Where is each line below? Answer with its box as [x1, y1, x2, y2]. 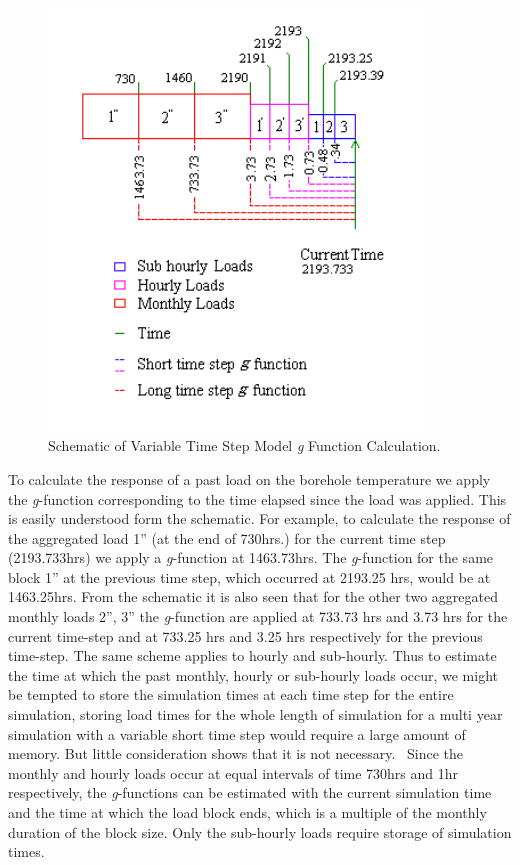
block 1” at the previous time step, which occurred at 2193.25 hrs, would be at [8, 566, 491, 587]
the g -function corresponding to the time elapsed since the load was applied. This [8, 488, 507, 509]
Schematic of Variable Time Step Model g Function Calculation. [48, 435, 441, 456]
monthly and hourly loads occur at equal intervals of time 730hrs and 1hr [8, 762, 459, 783]
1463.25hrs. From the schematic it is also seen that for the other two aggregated [8, 586, 498, 607]
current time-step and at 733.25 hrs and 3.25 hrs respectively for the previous [8, 625, 483, 646]
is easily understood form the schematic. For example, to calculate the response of [8, 508, 511, 529]
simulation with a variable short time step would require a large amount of [8, 723, 466, 744]
